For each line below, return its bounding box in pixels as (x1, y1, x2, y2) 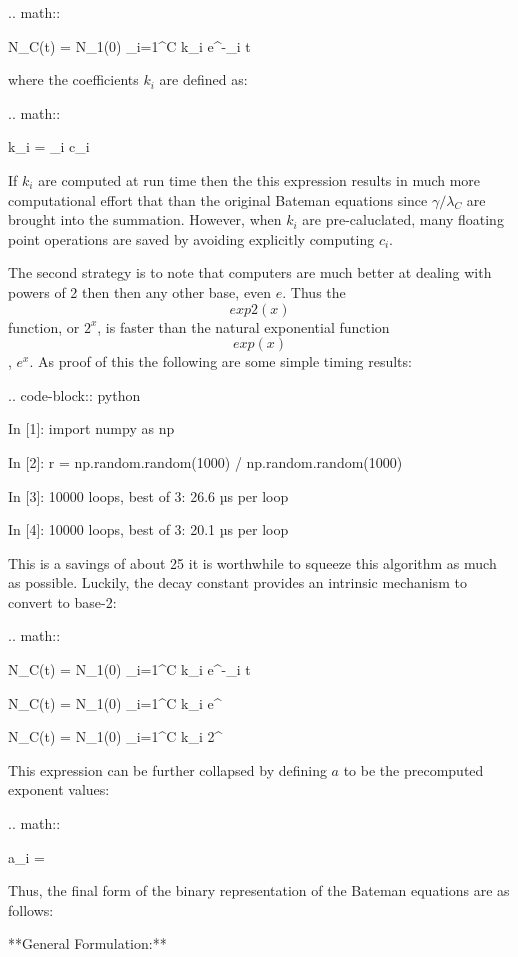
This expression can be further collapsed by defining (8, 759, 327, 780)
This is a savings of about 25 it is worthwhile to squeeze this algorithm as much (8, 552, 497, 573)
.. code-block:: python (8, 384, 141, 405)
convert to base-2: (8, 591, 117, 612)
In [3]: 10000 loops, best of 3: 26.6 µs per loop (8, 485, 289, 506)
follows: (8, 899, 54, 920)
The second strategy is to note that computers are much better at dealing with (8, 262, 492, 283)
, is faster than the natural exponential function (97, 316, 390, 337)
